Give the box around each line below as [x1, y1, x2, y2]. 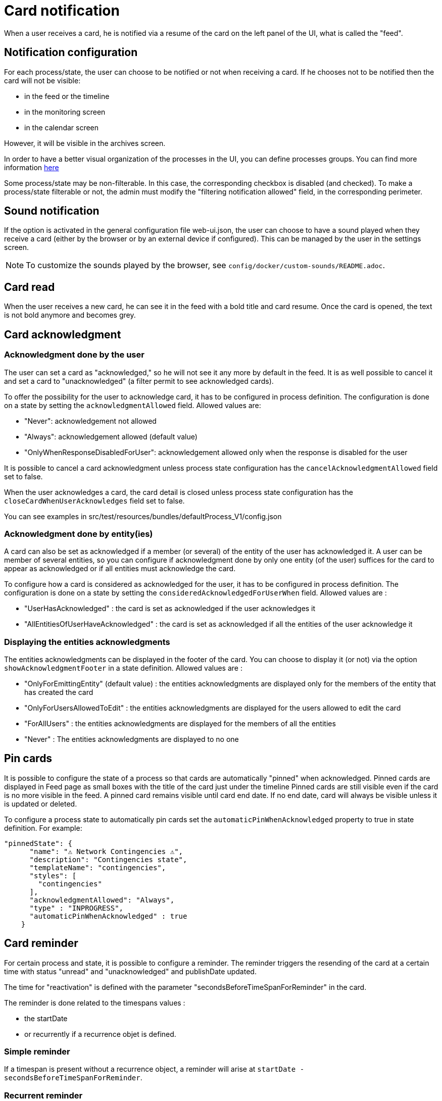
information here [4, 163, 59, 172]
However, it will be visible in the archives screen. [4, 138, 166, 147]
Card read [4, 280, 55, 293]
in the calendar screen [24, 123, 99, 132]
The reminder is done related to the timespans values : [4, 998, 185, 1007]
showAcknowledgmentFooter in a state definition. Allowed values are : [4, 664, 242, 672]
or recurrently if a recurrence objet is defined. [24, 1029, 176, 1038]
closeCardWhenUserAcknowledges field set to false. [4, 496, 185, 505]
